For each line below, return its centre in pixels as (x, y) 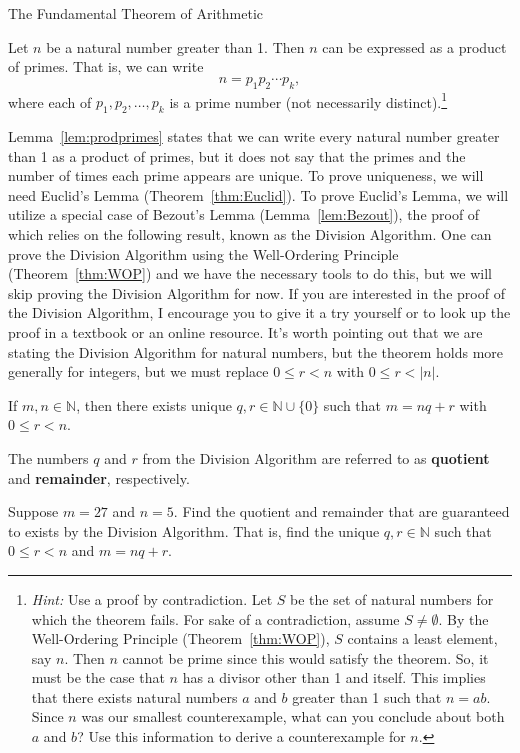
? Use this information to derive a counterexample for (241, 736)
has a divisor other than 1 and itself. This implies (334, 677)
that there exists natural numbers (134, 696)
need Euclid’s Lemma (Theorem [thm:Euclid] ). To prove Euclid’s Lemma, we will (258, 194)
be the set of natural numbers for (392, 598)
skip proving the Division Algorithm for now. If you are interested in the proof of (256, 292)
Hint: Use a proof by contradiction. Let (152, 598)
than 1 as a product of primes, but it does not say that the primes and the (237, 155)
